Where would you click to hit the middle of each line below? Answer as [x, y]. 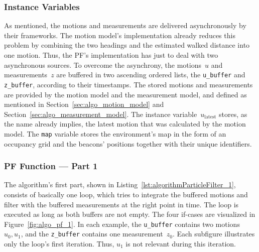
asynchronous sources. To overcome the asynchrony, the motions [103, 65]
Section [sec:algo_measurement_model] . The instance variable [101, 114]
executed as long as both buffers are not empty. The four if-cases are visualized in [130, 214]
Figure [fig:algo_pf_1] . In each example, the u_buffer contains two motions [122, 224]
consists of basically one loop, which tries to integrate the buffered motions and [126, 194]
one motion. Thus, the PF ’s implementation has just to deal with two [111, 55]
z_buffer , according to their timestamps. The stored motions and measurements [128, 84]
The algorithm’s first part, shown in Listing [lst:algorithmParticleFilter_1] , [120, 184]
